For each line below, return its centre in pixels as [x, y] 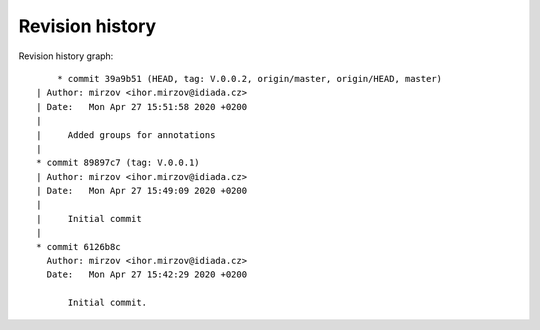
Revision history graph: [66, 56]
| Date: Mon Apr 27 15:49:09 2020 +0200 [142, 191]
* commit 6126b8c [78, 246]
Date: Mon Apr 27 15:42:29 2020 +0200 [147, 274]
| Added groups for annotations [126, 134]
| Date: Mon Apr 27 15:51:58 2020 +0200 [142, 106]
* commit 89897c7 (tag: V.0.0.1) [118, 163]
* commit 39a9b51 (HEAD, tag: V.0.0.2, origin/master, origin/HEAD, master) [249, 78]
